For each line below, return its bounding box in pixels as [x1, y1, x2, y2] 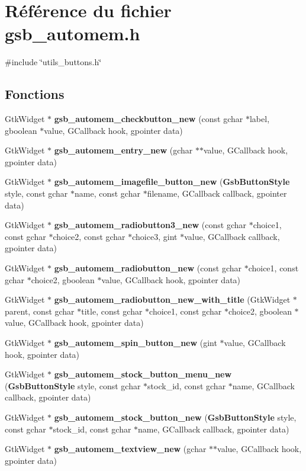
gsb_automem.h [5, 21, 140, 46]
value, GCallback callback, [184, 230, 280, 242]
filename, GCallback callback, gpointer [147, 187, 287, 200]
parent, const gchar [5, 305, 75, 317]
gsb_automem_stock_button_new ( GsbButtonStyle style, [54, 411, 297, 423]
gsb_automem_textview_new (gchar [54, 443, 207, 455]
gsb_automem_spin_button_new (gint [54, 337, 217, 349]
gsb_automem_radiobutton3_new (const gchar [54, 219, 247, 231]
